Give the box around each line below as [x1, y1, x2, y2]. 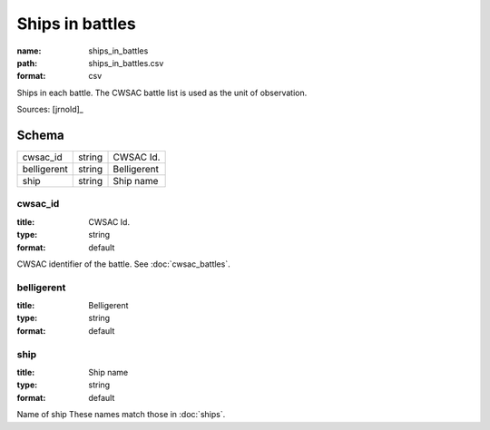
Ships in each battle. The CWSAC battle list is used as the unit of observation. [16, 87, 308, 98]
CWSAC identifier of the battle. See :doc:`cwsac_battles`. [16, 259, 230, 269]
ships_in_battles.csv [88, 57, 164, 68]
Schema [16, 127, 65, 142]
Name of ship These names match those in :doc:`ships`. [16, 409, 226, 420]
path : [16, 57, 38, 68]
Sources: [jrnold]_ [16, 104, 83, 115]
